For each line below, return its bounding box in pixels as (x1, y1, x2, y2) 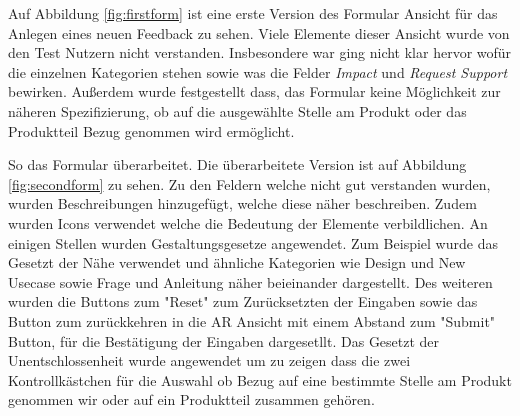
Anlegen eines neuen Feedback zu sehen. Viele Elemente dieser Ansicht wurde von (8, 22, 510, 43)
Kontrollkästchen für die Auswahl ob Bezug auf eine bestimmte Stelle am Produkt (8, 369, 512, 390)
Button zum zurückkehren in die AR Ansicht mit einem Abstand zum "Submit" (8, 310, 496, 331)
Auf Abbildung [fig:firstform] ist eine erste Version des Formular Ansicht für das (8, 3, 498, 23)
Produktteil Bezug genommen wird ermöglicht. (8, 120, 295, 141)
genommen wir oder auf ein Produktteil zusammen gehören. (8, 389, 375, 410)
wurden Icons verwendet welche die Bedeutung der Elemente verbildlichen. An (8, 212, 488, 233)
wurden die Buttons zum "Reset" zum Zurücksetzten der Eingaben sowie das (8, 291, 478, 312)
